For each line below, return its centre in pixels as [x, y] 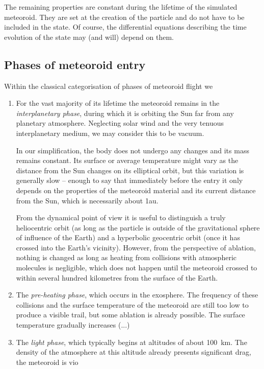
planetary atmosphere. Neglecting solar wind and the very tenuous [120, 123]
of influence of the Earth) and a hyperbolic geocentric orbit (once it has [128, 237]
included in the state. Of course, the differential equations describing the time [125, 27]
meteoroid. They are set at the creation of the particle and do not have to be [124, 17]
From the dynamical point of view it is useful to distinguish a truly [121, 217]
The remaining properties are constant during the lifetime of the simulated [121, 7]
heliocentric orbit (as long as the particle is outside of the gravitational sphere [138, 227]
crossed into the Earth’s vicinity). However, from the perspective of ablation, [136, 247]
